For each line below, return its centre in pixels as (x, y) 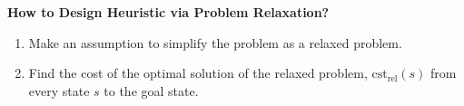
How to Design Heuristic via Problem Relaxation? (168, 12)
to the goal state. (151, 90)
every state (59, 90)
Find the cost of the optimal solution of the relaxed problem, (198, 73)
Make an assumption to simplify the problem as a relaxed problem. (215, 42)
